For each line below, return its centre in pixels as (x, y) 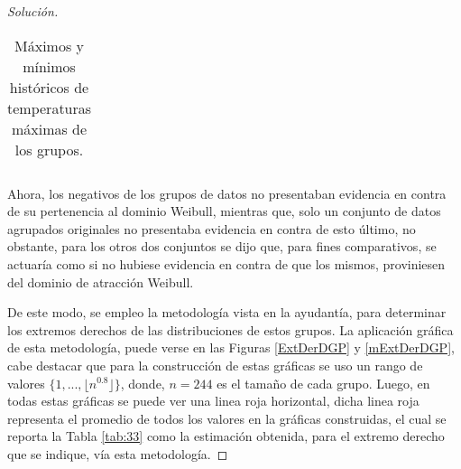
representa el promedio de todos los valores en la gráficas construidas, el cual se (227, 418)
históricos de (49, 87)
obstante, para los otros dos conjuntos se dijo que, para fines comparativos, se (222, 246)
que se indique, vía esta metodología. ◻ (118, 453)
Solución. (33, 11)
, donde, (143, 383)
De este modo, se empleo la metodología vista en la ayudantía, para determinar (227, 312)
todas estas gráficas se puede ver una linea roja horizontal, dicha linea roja (213, 401)
